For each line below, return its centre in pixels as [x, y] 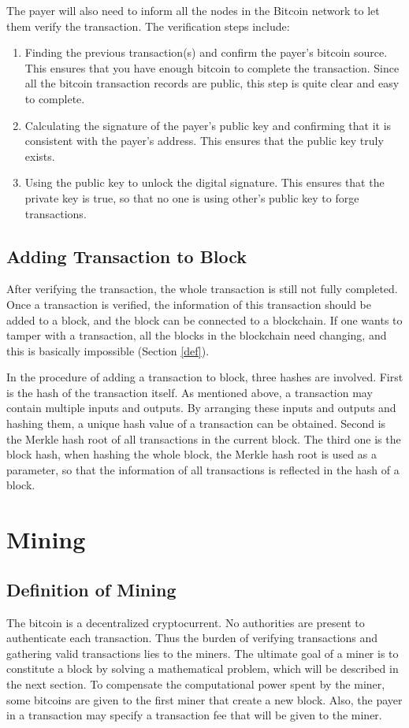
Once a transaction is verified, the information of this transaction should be [189, 304]
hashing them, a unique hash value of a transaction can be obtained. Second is [196, 423]
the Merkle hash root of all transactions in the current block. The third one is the [204, 438]
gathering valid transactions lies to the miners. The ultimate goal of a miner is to [203, 653]
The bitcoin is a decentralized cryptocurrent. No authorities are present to [186, 622]
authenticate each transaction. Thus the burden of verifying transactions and [192, 638]
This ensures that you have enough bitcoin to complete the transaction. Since [212, 67]
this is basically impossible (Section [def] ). [108, 350]
